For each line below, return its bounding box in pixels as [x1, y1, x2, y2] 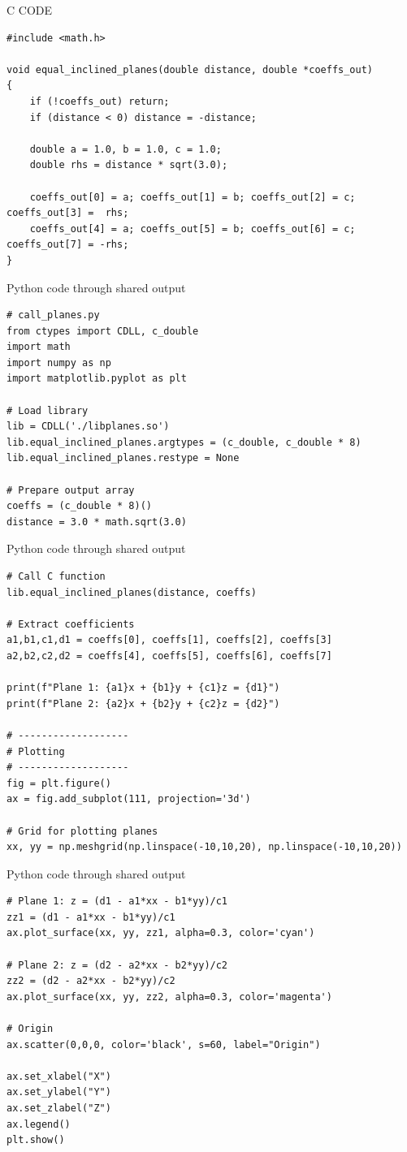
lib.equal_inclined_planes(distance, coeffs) [6, 586, 257, 598]
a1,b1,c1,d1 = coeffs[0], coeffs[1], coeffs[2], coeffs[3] [6, 634, 332, 646]
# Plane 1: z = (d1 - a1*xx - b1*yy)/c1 [6, 895, 228, 908]
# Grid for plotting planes [6, 825, 158, 837]
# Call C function [6, 571, 106, 582]
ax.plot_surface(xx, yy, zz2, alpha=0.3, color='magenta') [6, 990, 332, 1003]
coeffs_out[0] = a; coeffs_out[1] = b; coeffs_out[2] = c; [29, 191, 356, 203]
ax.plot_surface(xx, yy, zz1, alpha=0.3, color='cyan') [6, 927, 315, 939]
